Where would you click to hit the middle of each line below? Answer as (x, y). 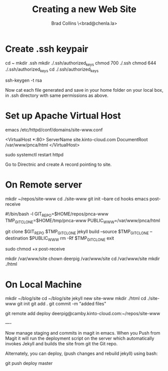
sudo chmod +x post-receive (35, 249)
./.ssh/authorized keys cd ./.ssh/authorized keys (52, 70)
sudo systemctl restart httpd (34, 155)
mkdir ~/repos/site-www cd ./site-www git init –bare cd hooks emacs (77, 199)
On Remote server (44, 185)
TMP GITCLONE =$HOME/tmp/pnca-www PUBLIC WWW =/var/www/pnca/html (83, 221)
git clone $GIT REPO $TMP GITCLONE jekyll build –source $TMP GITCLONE (77, 232)
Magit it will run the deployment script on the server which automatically (80, 338)
